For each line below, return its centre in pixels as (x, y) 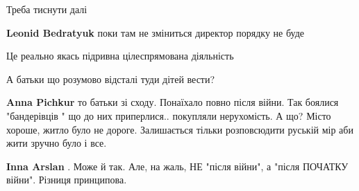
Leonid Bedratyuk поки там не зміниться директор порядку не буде (155, 32)
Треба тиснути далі (47, 9)
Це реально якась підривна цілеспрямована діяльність (120, 56)
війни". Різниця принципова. (67, 180)
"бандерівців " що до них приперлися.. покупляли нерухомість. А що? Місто (169, 115)
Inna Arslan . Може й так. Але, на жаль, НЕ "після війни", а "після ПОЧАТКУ (177, 166)
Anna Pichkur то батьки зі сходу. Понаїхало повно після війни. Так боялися (173, 102)
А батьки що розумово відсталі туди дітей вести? (111, 79)
